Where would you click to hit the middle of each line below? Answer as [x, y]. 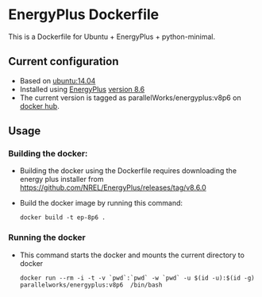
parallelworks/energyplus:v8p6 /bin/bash [91, 285]
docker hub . [39, 106]
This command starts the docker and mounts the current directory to [132, 255]
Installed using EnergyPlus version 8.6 [82, 89]
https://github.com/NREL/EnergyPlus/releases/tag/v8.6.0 [113, 187]
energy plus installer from [62, 179]
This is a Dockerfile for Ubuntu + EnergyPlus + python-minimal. [112, 37]
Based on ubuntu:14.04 [58, 80]
